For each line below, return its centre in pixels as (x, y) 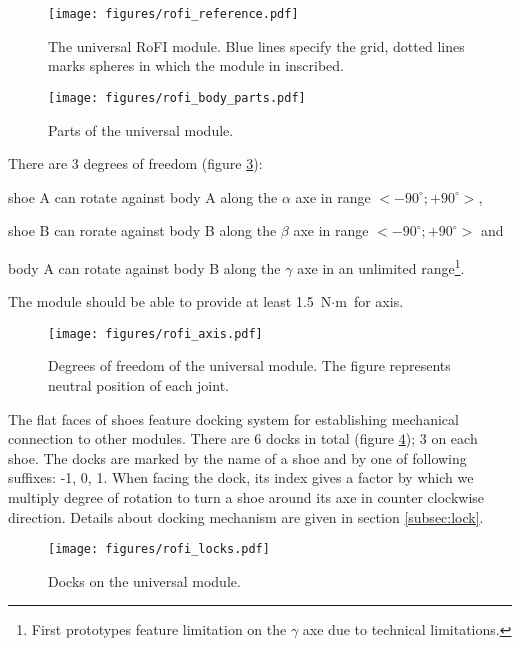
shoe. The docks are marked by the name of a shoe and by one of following (237, 457)
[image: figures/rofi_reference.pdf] (173, 14)
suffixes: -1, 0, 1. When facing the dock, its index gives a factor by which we (241, 477)
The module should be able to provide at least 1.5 (161, 301)
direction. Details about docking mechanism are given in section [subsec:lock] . (246, 516)
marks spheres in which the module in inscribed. (196, 65)
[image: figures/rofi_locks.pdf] (159, 549)
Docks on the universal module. (144, 580)
